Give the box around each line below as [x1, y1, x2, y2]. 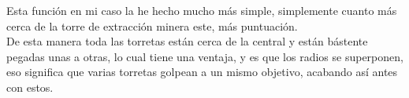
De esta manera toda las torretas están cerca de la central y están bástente [6, 33, 368, 49]
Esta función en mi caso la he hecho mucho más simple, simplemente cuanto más [6, 2, 397, 18]
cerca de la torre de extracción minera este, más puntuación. [6, 17, 298, 34]
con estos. [6, 78, 54, 95]
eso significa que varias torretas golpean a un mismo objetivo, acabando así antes [6, 64, 398, 80]
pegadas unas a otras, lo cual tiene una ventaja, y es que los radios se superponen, [6, 48, 403, 64]
